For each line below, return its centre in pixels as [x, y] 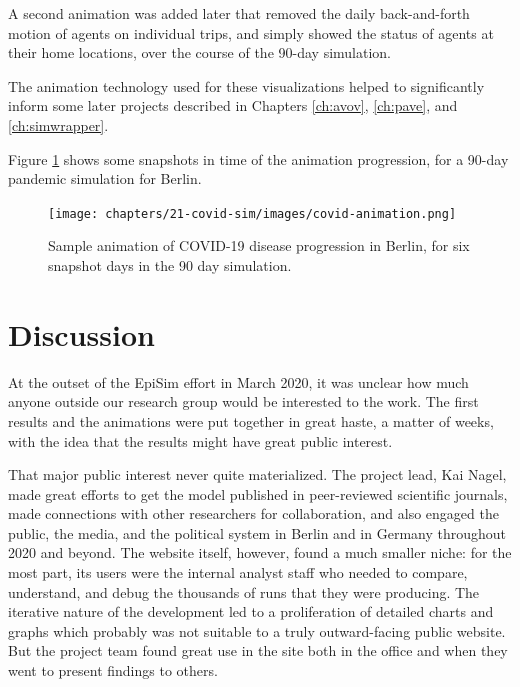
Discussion [81, 333]
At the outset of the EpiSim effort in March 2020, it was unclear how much [238, 381]
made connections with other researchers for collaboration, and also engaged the [253, 513]
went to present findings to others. [113, 670]
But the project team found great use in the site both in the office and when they [258, 650]
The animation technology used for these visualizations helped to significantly [246, 85]
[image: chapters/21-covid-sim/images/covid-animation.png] [252, 213]
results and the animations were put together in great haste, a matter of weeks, [251, 420]
